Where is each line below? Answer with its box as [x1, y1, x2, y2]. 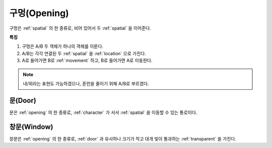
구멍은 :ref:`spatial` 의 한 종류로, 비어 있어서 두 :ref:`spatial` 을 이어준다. [9, 25, 151, 31]
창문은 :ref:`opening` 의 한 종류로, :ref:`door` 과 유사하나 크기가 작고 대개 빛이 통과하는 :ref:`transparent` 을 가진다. [9, 135, 237, 141]
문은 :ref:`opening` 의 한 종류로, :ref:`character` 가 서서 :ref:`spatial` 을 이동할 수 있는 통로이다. [9, 109, 197, 115]
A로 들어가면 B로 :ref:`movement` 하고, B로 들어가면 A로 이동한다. [22, 58, 153, 64]
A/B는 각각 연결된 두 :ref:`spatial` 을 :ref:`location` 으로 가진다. [22, 50, 146, 56]
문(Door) [9, 96, 36, 105]
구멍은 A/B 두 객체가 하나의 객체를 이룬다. [22, 43, 103, 50]
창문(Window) [9, 122, 53, 131]
